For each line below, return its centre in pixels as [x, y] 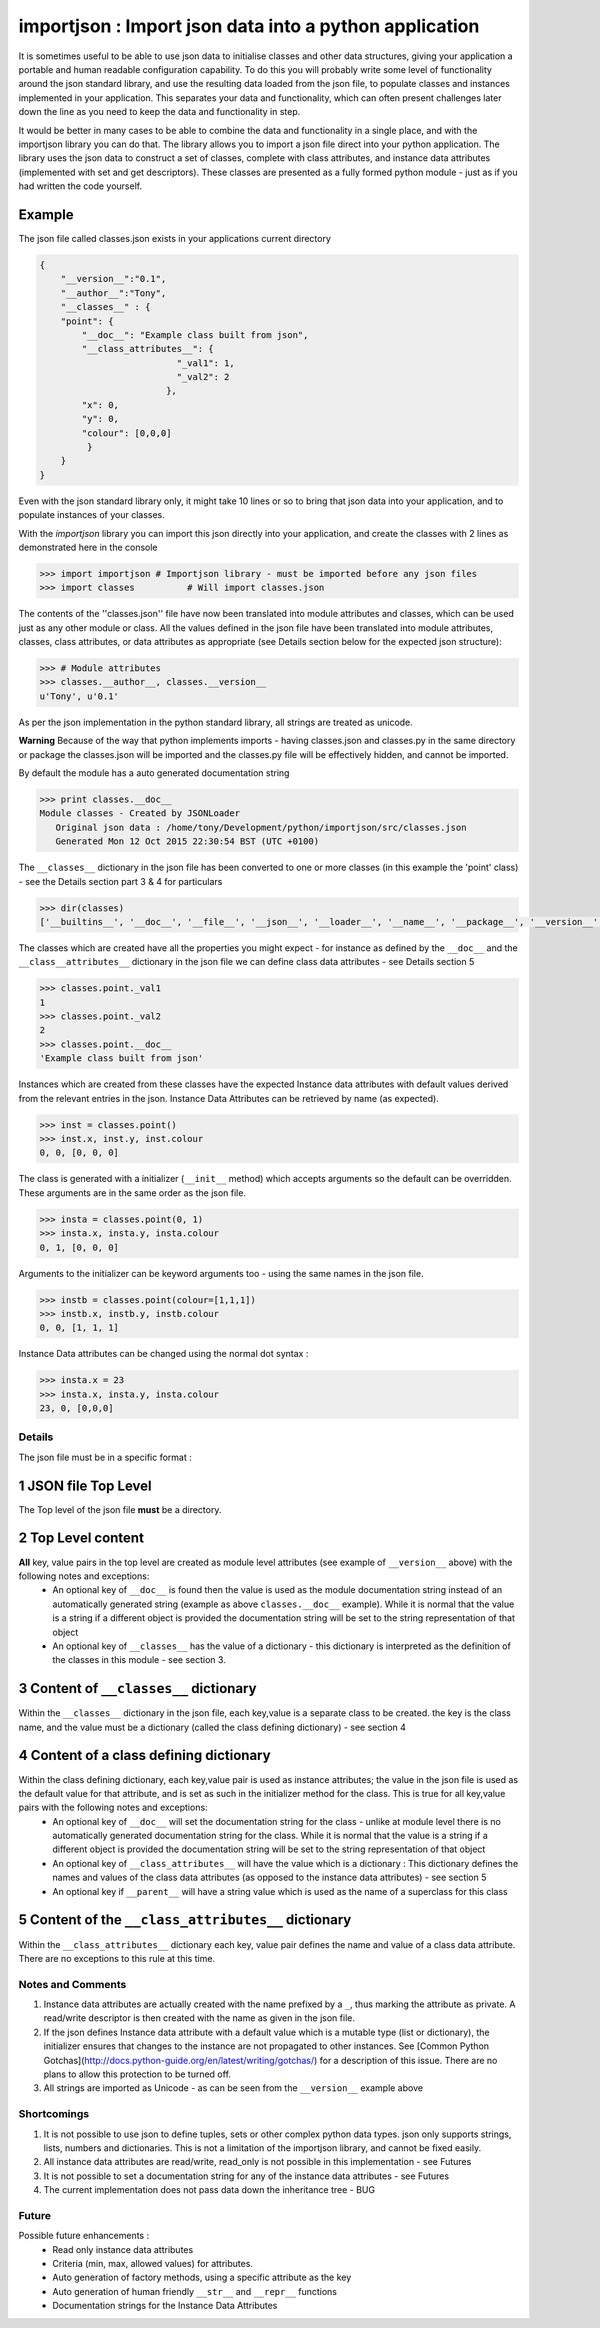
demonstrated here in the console [88, 547]
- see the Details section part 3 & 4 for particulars [120, 881]
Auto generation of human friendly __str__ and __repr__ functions [195, 2291]
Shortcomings [54, 2114]
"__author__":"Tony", [113, 293]
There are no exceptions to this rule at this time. [116, 1958]
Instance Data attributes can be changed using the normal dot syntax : [163, 1354]
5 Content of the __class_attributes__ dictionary [185, 1920]
